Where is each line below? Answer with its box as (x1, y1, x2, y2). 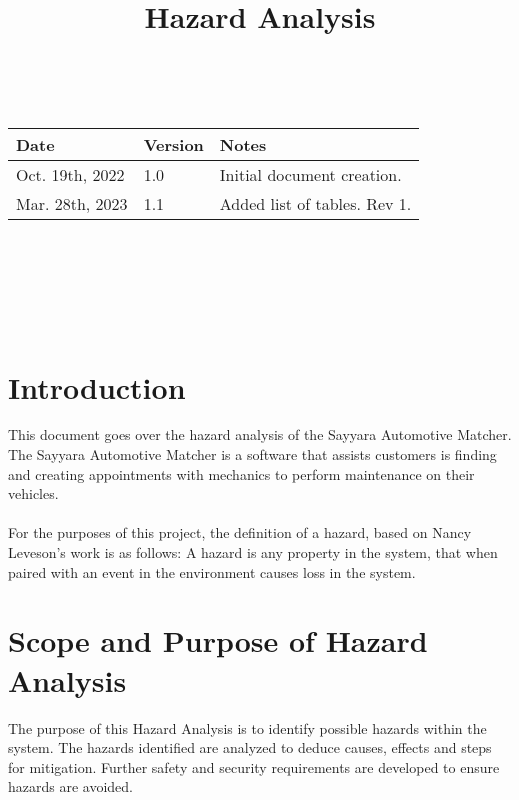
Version (143, 132, 204, 156)
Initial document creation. (219, 162, 402, 186)
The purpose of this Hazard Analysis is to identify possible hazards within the (8, 717, 487, 738)
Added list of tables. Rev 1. (219, 191, 412, 215)
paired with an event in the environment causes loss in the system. (8, 561, 416, 582)
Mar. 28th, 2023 (16, 191, 128, 215)
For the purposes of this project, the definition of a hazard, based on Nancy (8, 522, 472, 543)
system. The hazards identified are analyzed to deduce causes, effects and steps (8, 737, 492, 758)
